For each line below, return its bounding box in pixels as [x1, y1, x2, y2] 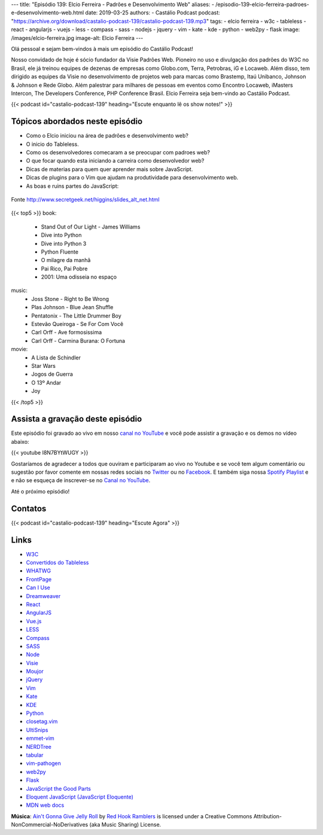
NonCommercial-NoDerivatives [11, 821, 89, 828]
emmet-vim [26, 735, 55, 742]
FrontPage [26, 575, 52, 583]
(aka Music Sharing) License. [89, 821, 161, 828]
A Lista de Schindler [31, 353, 81, 361]
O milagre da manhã [41, 257, 91, 264]
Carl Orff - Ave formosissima [31, 329, 102, 336]
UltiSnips [26, 726, 48, 733]
